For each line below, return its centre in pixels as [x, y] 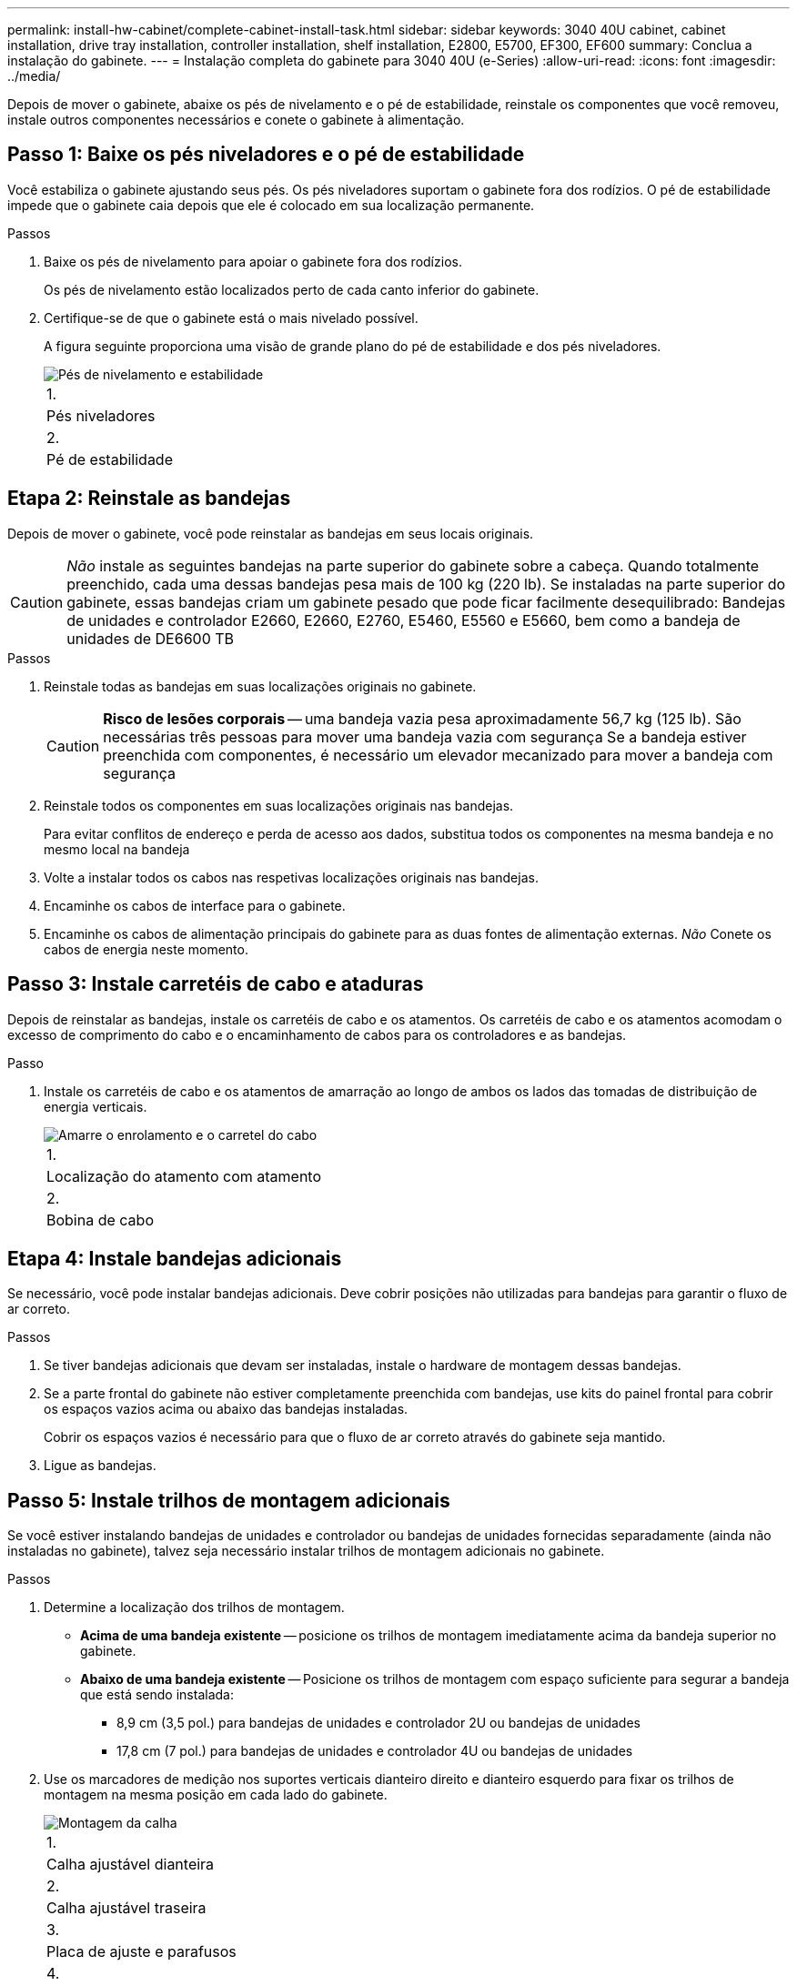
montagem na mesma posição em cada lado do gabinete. [216, 1795]
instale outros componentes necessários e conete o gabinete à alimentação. [236, 120]
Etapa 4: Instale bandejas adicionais [175, 1258]
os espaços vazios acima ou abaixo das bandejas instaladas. [226, 1409]
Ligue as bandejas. [100, 1466]
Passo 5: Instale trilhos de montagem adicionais [229, 1500]
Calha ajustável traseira [126, 1908]
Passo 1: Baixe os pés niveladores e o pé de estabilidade [266, 155]
